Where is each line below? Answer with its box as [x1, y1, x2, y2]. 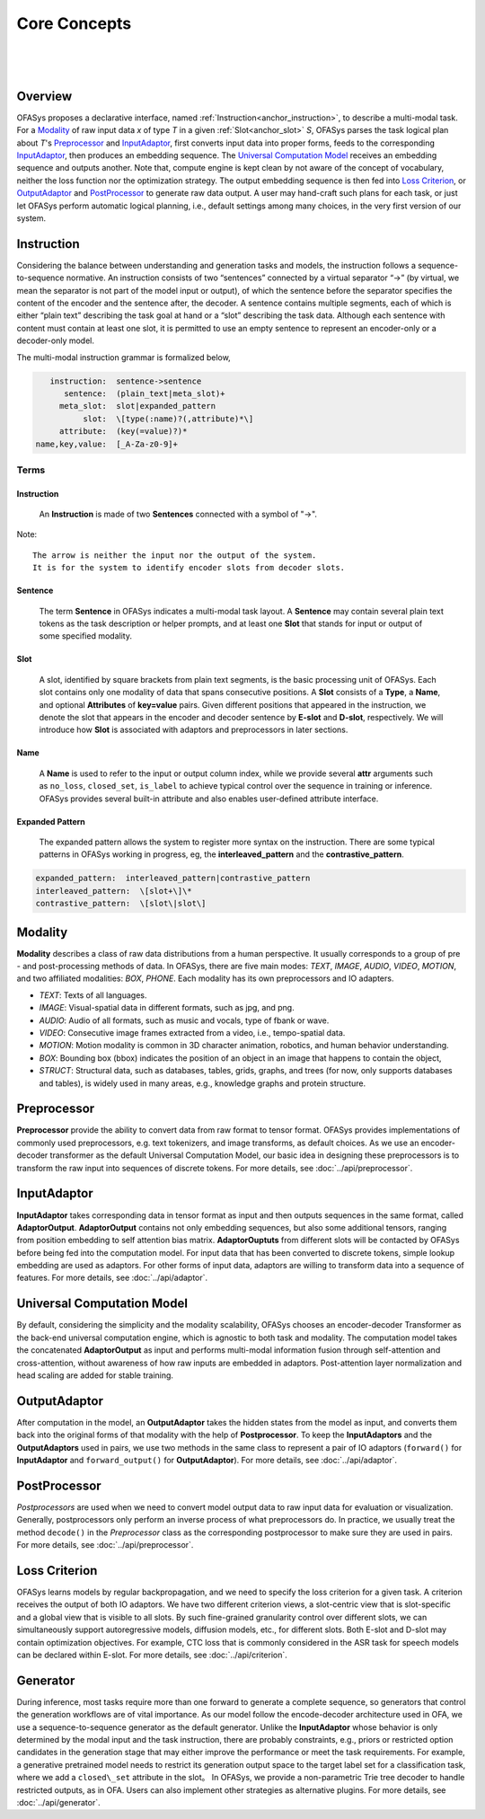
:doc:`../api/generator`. [16, 1797, 101, 1807]
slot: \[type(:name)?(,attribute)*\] [82, 413, 254, 424]
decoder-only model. [16, 335, 94, 346]
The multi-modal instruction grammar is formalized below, [16, 351, 231, 363]
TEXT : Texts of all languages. [39, 989, 147, 1001]
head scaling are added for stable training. [16, 1370, 174, 1381]
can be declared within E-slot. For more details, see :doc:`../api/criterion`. [16, 1649, 287, 1660]
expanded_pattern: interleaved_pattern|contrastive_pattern [35, 873, 311, 884]
